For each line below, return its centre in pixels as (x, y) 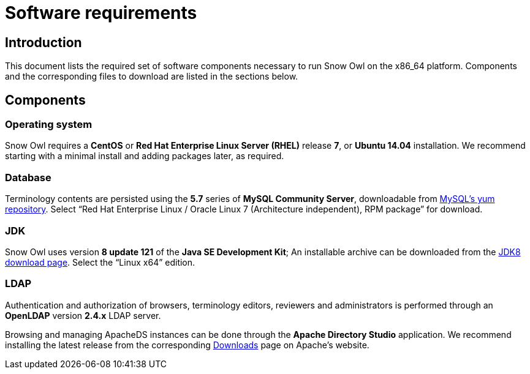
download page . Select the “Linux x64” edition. (100, 262)
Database (28, 177)
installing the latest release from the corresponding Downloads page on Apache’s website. (187, 345)
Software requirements (101, 13)
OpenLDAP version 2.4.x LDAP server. (83, 315)
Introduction (44, 42)
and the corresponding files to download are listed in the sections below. (152, 77)
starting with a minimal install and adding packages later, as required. (145, 156)
